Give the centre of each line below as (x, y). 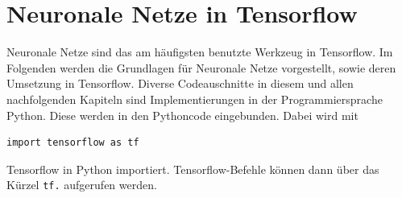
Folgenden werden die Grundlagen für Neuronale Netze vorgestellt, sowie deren (201, 67)
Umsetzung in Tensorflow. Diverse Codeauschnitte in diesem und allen (180, 83)
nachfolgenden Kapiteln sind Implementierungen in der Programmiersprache (195, 99)
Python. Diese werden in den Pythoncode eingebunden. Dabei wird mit (182, 115)
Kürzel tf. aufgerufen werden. (82, 185)
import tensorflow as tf (73, 143)
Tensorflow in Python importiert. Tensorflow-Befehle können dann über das (193, 169)
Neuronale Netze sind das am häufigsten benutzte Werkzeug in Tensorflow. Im (200, 52)
